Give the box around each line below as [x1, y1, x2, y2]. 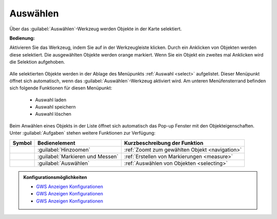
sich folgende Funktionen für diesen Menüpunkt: [9, 85, 112, 91]
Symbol [12, 139, 32, 147]
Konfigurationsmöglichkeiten [23, 174, 87, 180]
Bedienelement [37, 139, 75, 147]
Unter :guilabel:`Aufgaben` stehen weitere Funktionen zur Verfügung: [9, 130, 156, 136]
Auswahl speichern [35, 104, 76, 110]
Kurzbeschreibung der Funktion [124, 139, 204, 147]
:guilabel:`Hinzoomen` [37, 146, 91, 153]
